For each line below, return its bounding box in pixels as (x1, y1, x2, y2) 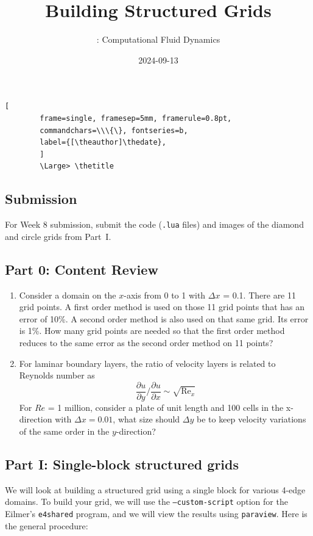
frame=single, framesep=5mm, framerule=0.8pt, (40, 114, 232, 123)
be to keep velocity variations (197, 413, 306, 426)
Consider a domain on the (19, 288, 116, 301)
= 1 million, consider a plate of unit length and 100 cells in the (47, 400, 284, 413)
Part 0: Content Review (5, 259, 158, 278)
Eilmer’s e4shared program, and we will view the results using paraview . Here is (5, 507, 308, 520)
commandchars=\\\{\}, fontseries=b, (40, 126, 188, 135)
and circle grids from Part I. (5, 230, 111, 242)
